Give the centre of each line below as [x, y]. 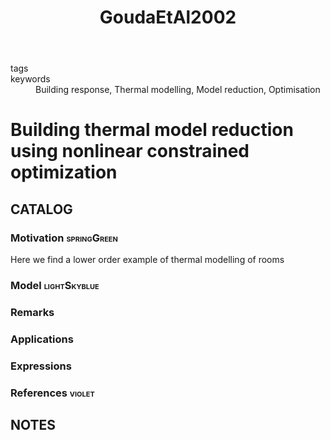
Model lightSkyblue [55, 285]
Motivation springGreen [64, 238]
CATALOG [41, 209]
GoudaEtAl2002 [168, 17]
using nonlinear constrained [130, 151]
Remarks [32, 312]
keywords [30, 79]
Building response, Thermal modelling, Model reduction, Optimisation [178, 90]
